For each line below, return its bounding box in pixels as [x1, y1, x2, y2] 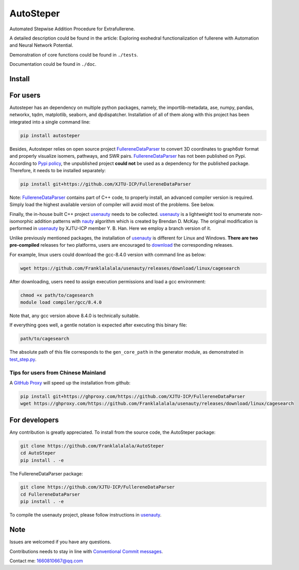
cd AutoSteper [20, 450, 56, 456]
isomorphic [9, 218, 33, 225]
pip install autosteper [20, 133, 81, 138]
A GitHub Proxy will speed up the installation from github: [9, 379, 131, 385]
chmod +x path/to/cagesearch [20, 292, 94, 298]
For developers [9, 415, 59, 424]
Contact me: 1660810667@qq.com [9, 558, 83, 564]
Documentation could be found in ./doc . [9, 61, 97, 67]
